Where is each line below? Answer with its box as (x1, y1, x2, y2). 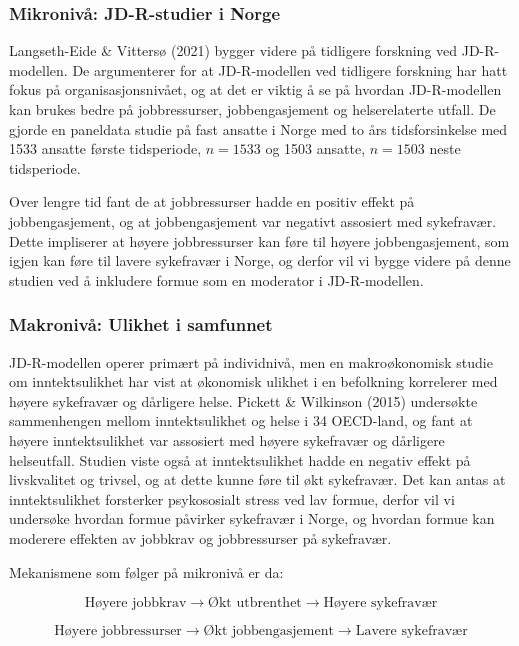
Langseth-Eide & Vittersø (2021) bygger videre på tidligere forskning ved (9, 40, 458, 61)
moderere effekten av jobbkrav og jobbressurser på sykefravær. (9, 527, 392, 548)
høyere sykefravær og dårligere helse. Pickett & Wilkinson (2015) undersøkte (9, 390, 478, 411)
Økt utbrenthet (208, 596, 302, 611)
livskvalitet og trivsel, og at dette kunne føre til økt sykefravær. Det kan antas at (9, 469, 506, 490)
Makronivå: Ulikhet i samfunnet (9, 312, 273, 337)
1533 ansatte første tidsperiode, (9, 138, 202, 159)
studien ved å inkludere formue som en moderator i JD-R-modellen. (9, 269, 424, 290)
